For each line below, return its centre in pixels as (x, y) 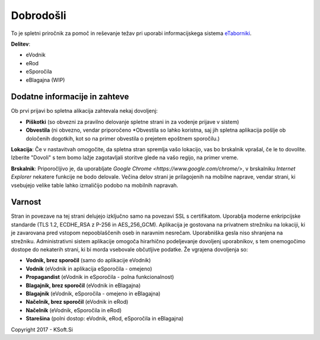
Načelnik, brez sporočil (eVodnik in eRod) (77, 302)
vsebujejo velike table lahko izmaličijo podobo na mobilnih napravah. (95, 185)
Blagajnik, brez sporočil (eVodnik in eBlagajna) (83, 285)
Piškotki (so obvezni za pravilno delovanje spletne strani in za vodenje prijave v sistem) (132, 122)
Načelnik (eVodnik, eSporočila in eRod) (74, 310)
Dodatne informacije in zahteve (70, 97)
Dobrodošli (39, 15)
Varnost (26, 202)
